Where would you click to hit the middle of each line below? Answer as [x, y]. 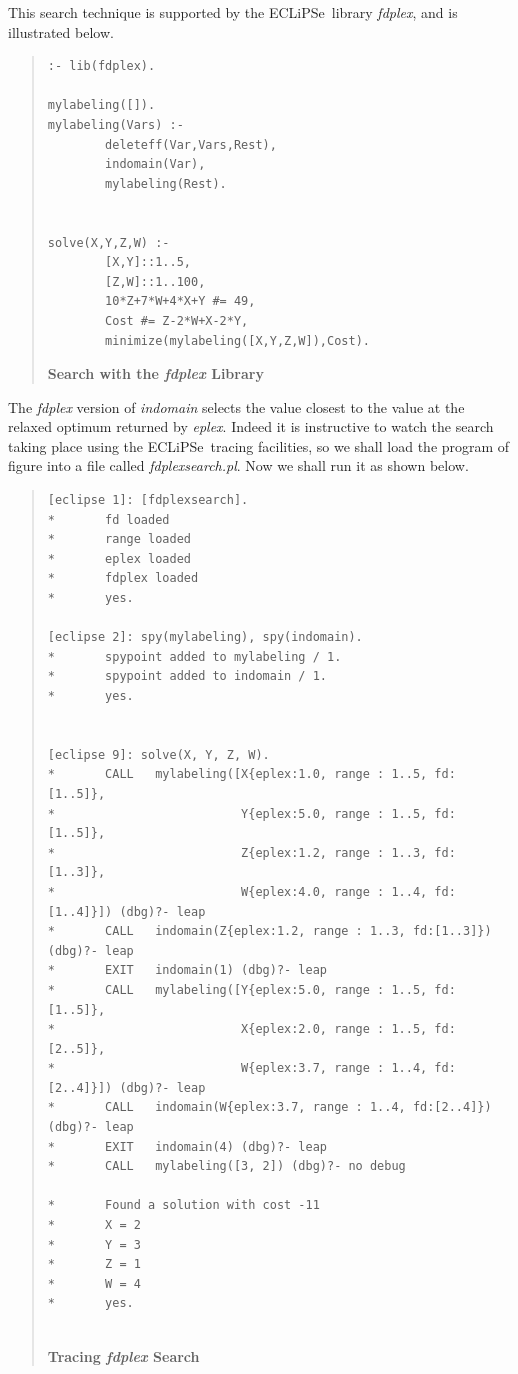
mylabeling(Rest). [166, 183]
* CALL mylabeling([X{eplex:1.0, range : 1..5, [237, 774]
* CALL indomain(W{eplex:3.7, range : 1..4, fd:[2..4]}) [269, 1107]
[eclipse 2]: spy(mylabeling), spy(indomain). [205, 637]
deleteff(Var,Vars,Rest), [191, 144]
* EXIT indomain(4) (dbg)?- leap [187, 1146]
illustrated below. [61, 31]
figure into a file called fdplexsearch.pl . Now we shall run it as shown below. [238, 465]
